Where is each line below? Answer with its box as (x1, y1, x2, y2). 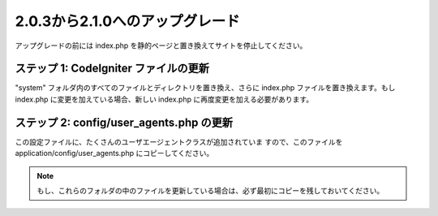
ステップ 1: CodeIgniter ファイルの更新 (15, 62, 210, 76)
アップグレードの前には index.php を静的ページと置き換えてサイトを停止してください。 (15, 41, 307, 50)
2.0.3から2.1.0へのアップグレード (15, 12, 240, 30)
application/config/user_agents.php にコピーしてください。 (15, 149, 214, 158)
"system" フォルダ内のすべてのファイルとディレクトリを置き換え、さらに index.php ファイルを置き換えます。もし (15, 83, 396, 93)
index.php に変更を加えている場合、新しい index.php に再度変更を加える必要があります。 (15, 94, 314, 104)
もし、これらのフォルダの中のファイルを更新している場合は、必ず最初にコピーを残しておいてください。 (36, 185, 384, 195)
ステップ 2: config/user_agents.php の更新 (15, 115, 233, 129)
